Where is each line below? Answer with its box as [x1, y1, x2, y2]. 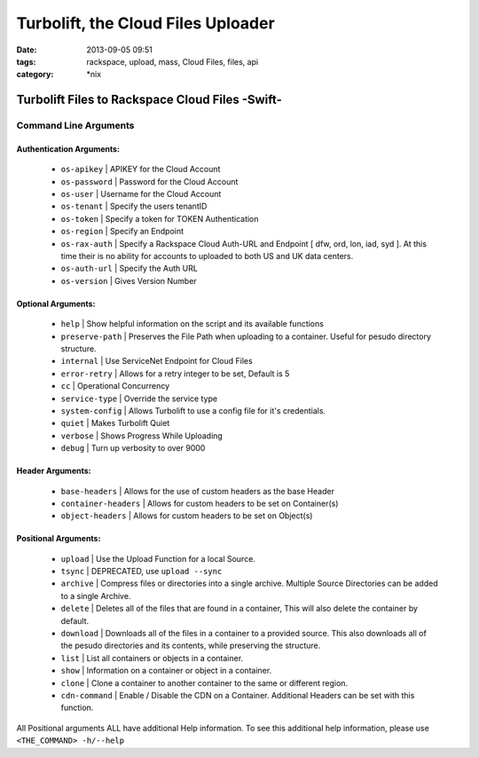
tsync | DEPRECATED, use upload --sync [60, 566, 223, 577]
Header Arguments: [16, 466, 91, 477]
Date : [16, 44, 37, 55]
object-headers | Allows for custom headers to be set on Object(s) [60, 510, 313, 521]
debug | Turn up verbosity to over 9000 [60, 443, 206, 453]
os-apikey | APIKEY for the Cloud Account [60, 164, 221, 175]
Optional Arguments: [16, 298, 96, 309]
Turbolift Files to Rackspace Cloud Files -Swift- [16, 92, 283, 107]
